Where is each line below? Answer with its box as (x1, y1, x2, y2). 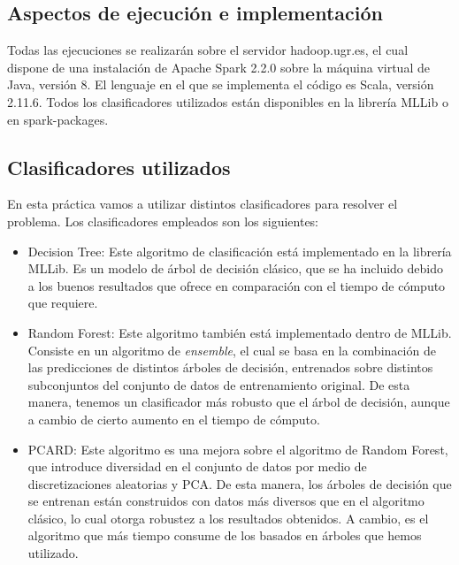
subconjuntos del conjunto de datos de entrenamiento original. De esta (27, 375, 410, 393)
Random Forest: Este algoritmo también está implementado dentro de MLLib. (27, 323, 452, 341)
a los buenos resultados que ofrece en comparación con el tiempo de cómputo (27, 276, 446, 294)
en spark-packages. (7, 110, 109, 128)
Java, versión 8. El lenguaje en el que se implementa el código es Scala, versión (7, 75, 434, 94)
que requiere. (27, 294, 98, 312)
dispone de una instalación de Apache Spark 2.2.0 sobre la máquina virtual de (7, 57, 430, 76)
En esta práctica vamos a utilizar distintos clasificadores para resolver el (7, 195, 398, 213)
